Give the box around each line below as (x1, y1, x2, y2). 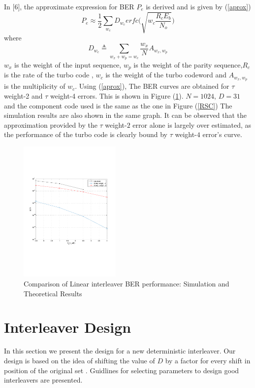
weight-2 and (4, 90, 43, 101)
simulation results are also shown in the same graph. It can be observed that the (4, 110, 247, 120)
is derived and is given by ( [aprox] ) (146, 1, 251, 11)
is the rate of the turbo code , (4, 70, 94, 80)
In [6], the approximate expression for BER (4, 1, 134, 11)
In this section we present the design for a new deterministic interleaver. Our (4, 346, 236, 356)
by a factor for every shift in (165, 355, 251, 365)
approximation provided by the (4, 119, 97, 130)
